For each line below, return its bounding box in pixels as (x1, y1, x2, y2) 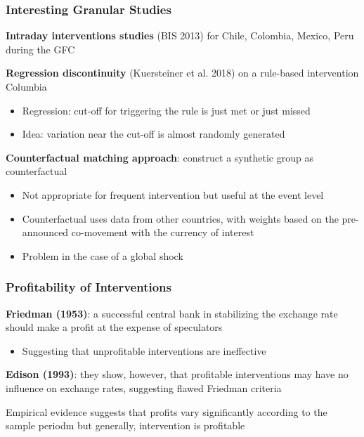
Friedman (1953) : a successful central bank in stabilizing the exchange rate (6, 306, 338, 320)
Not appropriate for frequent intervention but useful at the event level (22, 187, 324, 202)
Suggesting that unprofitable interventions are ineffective (22, 343, 266, 358)
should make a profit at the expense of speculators (6, 320, 223, 334)
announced (22, 225, 69, 240)
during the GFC (6, 41, 75, 56)
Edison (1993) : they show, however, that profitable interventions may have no (6, 367, 349, 381)
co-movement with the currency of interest (71, 225, 254, 240)
